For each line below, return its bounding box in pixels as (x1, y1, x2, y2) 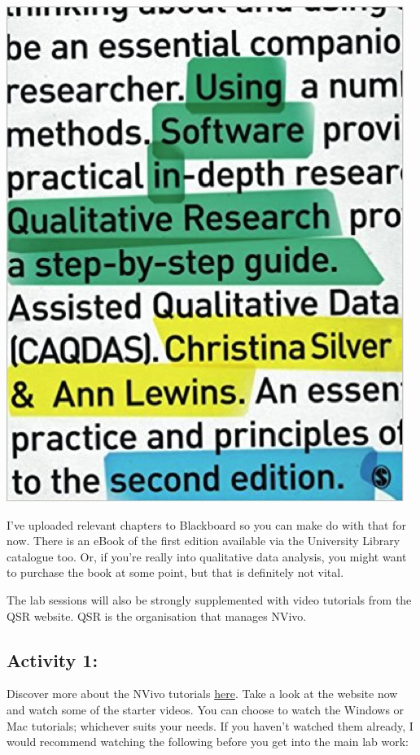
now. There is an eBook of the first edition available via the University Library (7, 532, 400, 549)
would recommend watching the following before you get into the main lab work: (7, 733, 409, 750)
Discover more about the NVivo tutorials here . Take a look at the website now (7, 685, 398, 702)
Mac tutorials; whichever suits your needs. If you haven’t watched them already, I (7, 717, 413, 734)
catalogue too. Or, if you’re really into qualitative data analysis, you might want (7, 548, 407, 565)
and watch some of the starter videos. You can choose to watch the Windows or (7, 700, 405, 718)
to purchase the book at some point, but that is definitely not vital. (7, 564, 344, 581)
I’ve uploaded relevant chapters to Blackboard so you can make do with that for (7, 516, 406, 533)
